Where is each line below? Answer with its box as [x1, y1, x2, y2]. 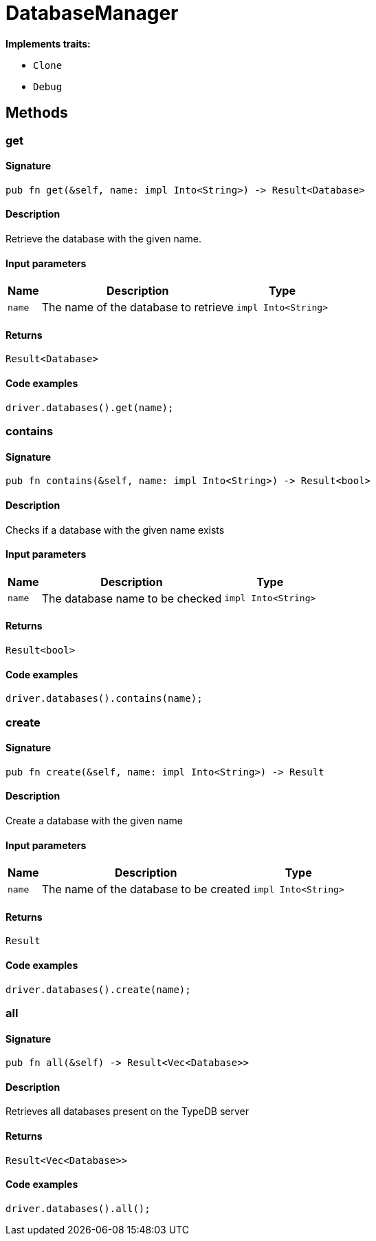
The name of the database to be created [41, 882, 250, 897]
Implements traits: [5, 37, 91, 50]
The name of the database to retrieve [41, 300, 234, 315]
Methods [5, 104, 68, 122]
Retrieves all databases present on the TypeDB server [5, 1105, 249, 1118]
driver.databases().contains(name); [5, 693, 203, 705]
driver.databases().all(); [5, 1202, 151, 1214]
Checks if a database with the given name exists [5, 523, 225, 536]
